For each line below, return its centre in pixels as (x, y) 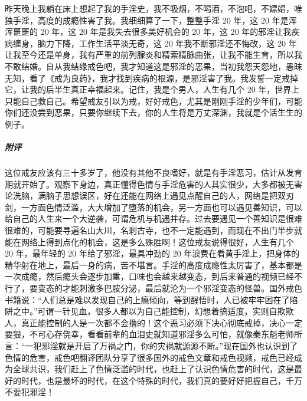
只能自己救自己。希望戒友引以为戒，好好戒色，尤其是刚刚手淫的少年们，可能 (153, 101)
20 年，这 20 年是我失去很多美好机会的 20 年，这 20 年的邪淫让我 (166, 32)
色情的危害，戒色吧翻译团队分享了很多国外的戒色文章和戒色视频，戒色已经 (149, 357)
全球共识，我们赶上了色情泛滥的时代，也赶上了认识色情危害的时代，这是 (153, 369)
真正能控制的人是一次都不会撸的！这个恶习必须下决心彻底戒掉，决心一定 (161, 322)
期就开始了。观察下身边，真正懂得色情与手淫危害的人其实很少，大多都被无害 (153, 184)
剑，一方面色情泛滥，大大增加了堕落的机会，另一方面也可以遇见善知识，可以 (153, 207)
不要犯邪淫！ (30, 392)
